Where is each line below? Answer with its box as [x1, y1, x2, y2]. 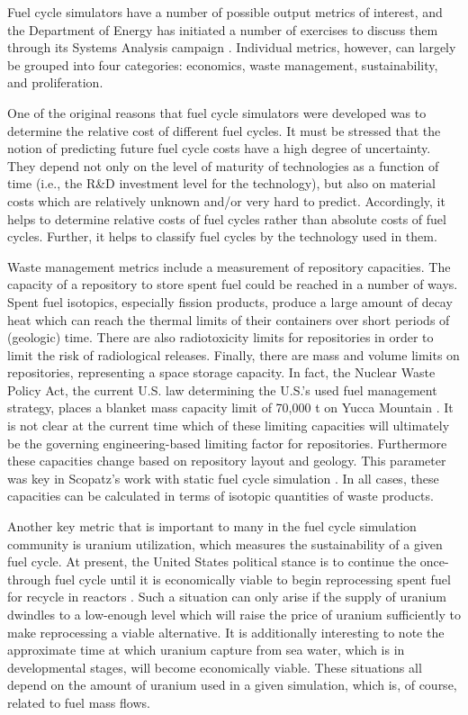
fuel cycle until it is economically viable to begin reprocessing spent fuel [54, 569, 451, 588]
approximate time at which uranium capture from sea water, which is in [7, 640, 405, 659]
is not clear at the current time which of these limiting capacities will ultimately [7, 416, 450, 435]
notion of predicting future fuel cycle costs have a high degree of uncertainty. [7, 139, 431, 158]
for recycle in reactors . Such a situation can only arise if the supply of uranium [7, 587, 446, 606]
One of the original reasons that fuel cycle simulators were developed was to [7, 103, 427, 122]
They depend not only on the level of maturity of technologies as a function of [7, 156, 439, 175]
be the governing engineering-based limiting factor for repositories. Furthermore [7, 433, 447, 452]
